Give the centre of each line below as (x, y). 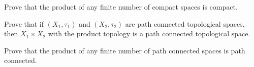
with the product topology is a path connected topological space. (149, 33)
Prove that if (24, 23)
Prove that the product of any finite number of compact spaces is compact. (121, 7)
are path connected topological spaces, (185, 23)
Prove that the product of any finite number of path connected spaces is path (125, 50)
